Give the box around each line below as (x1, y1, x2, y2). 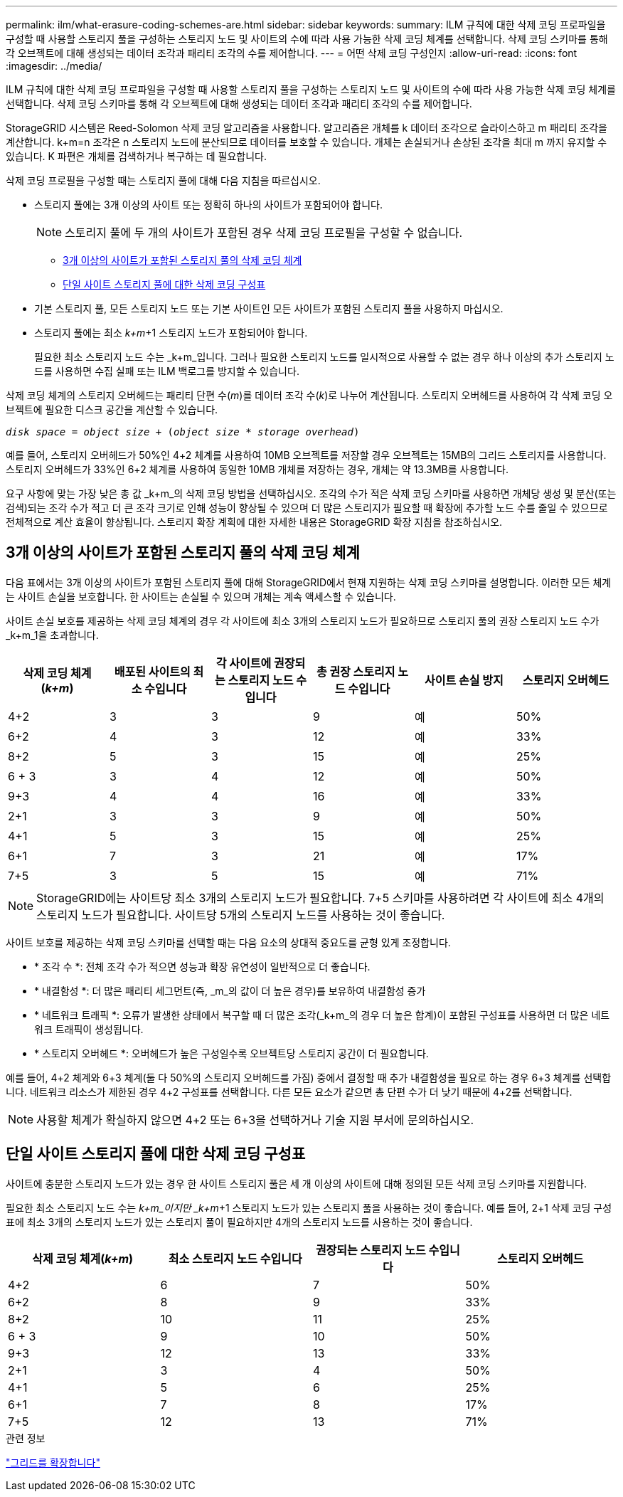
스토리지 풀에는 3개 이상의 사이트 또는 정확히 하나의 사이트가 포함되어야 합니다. (34, 199, 383, 211)
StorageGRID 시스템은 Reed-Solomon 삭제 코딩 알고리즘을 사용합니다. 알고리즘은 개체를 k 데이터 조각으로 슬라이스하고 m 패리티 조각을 (6, 122, 607, 134)
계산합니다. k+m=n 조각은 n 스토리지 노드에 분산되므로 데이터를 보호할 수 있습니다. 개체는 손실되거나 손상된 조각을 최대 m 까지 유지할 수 (6, 136, 607, 148)
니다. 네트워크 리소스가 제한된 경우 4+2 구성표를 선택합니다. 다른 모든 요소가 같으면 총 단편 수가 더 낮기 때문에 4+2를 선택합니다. (6, 1085, 573, 1098)
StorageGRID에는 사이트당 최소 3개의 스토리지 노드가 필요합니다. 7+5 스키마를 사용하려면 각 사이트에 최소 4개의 (36, 890, 605, 905)
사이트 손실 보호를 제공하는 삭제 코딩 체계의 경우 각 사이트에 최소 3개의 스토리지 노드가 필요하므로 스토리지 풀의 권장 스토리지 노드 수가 (6, 614, 600, 627)
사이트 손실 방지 (425, 672, 504, 687)
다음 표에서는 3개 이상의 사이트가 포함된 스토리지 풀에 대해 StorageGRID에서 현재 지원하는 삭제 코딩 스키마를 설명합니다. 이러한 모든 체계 (6, 576, 612, 588)
